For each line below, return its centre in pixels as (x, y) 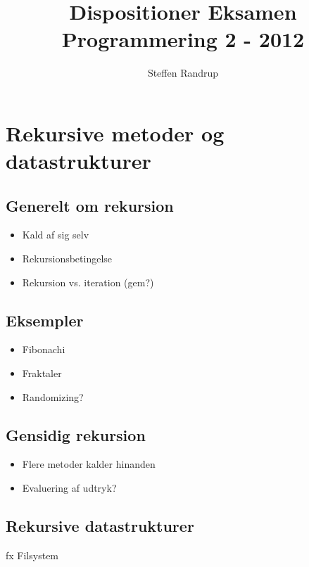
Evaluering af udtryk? (69, 488)
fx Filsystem (32, 555)
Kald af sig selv (56, 235)
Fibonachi (44, 349)
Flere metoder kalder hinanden (89, 464)
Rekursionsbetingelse (67, 259)
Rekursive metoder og (115, 133)
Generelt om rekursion (90, 205)
